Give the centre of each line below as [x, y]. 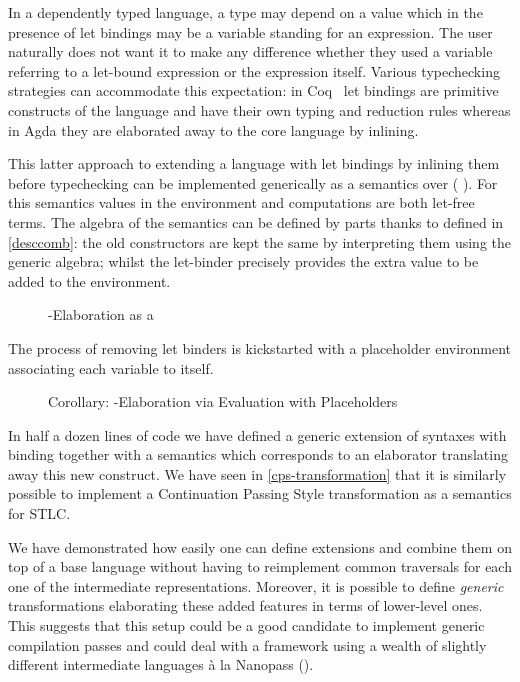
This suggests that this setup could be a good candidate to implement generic [246, 625]
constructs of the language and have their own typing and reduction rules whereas [259, 109]
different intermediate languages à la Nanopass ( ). [161, 664]
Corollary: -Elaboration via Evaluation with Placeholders [223, 401]
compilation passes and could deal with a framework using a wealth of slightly [247, 644]
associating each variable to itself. [111, 367]
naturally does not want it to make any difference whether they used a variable [250, 51]
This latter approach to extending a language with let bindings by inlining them [254, 163]
